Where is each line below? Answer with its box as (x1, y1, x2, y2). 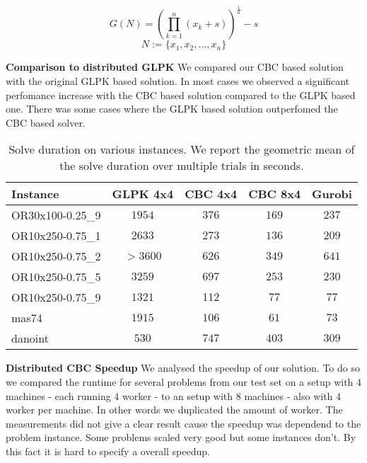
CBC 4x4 (185, 185, 238, 202)
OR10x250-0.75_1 (11, 227, 101, 244)
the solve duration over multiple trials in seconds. (59, 157, 304, 174)
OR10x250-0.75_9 (11, 289, 101, 306)
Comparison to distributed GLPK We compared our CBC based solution (6, 59, 344, 74)
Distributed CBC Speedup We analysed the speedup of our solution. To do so (6, 360, 360, 375)
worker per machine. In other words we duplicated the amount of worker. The (6, 402, 343, 417)
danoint (11, 330, 49, 347)
